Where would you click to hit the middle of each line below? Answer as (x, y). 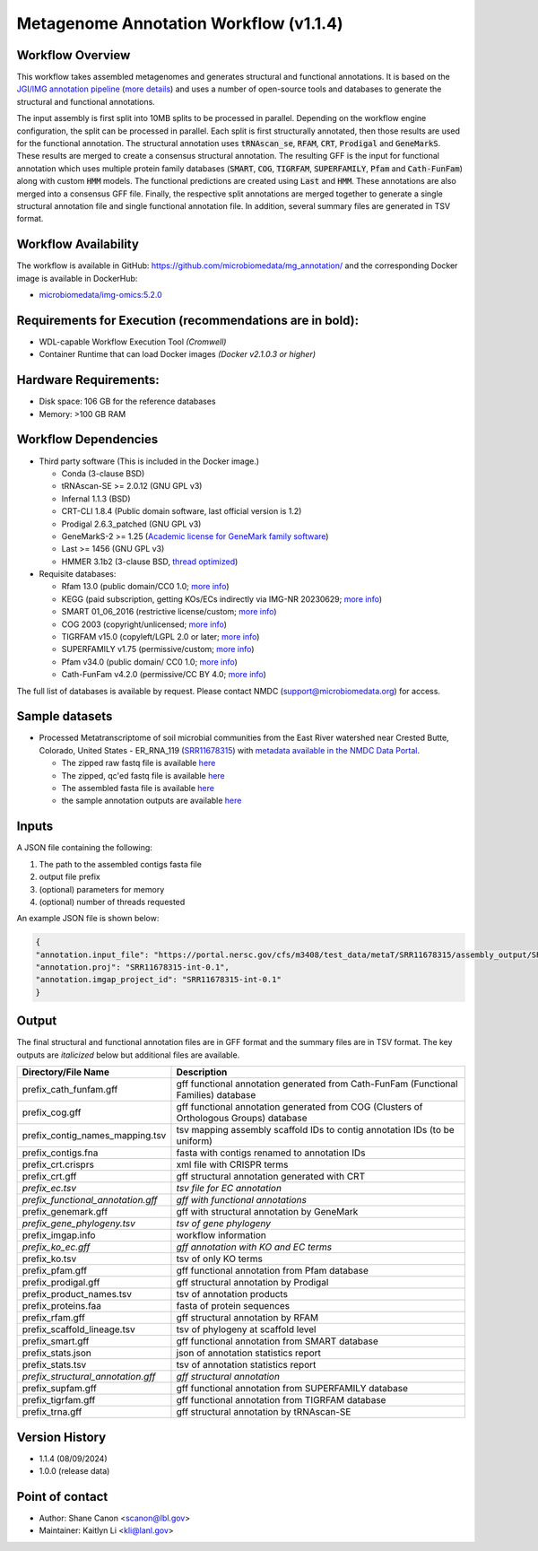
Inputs (35, 827)
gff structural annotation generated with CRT (271, 1177)
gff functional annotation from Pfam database (273, 1271)
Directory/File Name (65, 1072)
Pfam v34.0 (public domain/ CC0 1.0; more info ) (149, 662)
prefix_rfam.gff (53, 1318)
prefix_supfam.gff (60, 1389)
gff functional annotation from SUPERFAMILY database (292, 1389)
